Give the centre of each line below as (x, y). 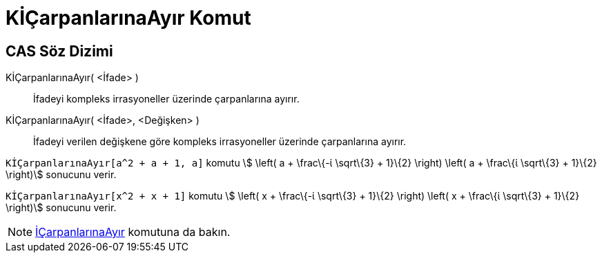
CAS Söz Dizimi (59, 51)
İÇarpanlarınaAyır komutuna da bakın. (133, 232)
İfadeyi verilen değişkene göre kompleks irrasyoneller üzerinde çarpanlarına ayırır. (220, 142)
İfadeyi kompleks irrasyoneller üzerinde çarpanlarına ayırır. (166, 99)
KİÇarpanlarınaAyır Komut (128, 18)
